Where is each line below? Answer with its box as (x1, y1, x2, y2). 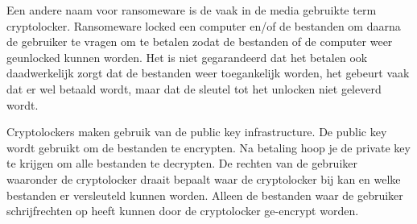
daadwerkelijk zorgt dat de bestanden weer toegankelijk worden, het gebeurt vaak (6, 64, 410, 81)
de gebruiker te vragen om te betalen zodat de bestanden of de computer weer (6, 33, 393, 50)
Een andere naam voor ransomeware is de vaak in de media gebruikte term (6, 2, 377, 18)
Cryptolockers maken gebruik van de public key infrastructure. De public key (6, 123, 387, 140)
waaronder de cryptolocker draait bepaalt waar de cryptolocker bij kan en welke (6, 170, 401, 187)
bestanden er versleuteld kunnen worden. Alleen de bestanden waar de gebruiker (6, 186, 403, 203)
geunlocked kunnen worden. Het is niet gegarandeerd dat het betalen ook (6, 48, 368, 65)
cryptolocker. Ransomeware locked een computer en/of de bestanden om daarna (6, 17, 401, 34)
